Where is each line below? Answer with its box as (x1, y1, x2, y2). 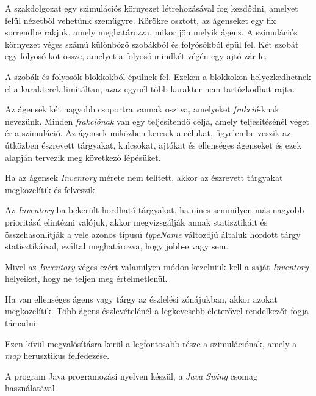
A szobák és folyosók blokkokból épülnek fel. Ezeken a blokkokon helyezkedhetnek (5, 70, 311, 82)
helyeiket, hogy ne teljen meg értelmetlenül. (5, 272, 168, 285)
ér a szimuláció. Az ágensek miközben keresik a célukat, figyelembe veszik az (5, 127, 291, 139)
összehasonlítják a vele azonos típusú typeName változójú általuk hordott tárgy (5, 227, 301, 240)
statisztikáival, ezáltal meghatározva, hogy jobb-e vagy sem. (5, 240, 229, 252)
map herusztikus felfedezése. (5, 349, 110, 362)
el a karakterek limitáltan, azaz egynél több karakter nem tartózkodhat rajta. (5, 82, 295, 95)
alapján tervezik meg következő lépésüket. (5, 150, 161, 163)
